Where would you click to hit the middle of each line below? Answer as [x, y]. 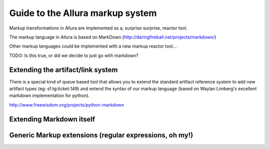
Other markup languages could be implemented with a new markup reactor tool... [93, 46]
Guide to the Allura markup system [83, 13]
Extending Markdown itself [52, 119]
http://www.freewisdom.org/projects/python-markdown [67, 104]
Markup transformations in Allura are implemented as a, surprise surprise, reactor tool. [98, 28]
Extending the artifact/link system [63, 70]
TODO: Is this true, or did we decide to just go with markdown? [74, 55]
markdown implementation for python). [49, 95]
